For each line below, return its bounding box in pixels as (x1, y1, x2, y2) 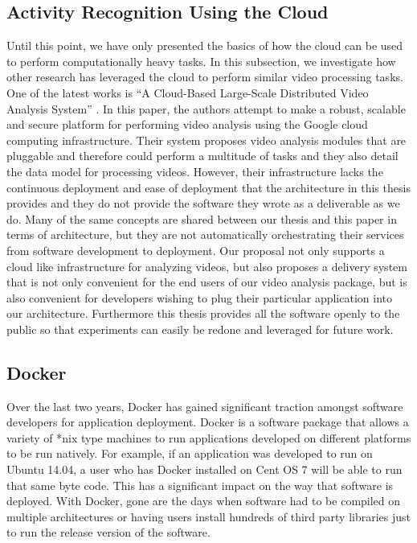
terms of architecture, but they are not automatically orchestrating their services (6, 226, 404, 243)
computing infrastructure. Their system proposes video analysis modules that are (6, 131, 407, 148)
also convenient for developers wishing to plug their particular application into (6, 289, 392, 306)
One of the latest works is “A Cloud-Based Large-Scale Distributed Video (6, 84, 369, 101)
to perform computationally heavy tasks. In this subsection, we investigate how (6, 52, 396, 69)
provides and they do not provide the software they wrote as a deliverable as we (6, 195, 400, 212)
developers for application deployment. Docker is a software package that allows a (6, 413, 409, 430)
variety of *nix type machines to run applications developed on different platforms (6, 429, 411, 446)
